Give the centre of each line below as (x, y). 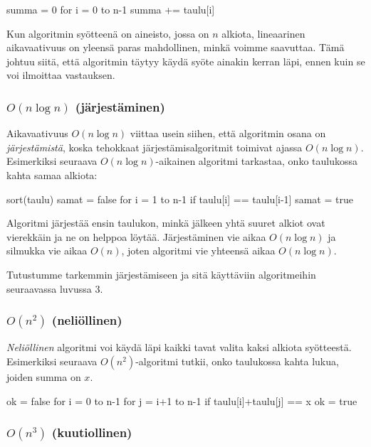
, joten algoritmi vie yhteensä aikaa (198, 251)
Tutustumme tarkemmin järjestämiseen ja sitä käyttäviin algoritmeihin (161, 274)
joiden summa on (44, 376)
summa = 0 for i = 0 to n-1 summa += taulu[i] (111, 9)
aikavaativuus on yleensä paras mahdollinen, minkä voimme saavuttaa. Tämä (176, 47)
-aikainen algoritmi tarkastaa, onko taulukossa (257, 161)
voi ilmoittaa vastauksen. (61, 75)
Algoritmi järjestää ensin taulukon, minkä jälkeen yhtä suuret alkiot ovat (166, 223)
